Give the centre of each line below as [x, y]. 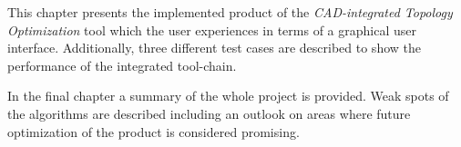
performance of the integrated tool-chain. [122, 65]
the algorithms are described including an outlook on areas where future [209, 113]
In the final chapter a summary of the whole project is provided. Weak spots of [228, 96]
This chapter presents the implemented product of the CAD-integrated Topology [230, 12]
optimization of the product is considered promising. [154, 131]
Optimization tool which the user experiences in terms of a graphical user [212, 29]
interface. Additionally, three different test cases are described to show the [214, 48]
